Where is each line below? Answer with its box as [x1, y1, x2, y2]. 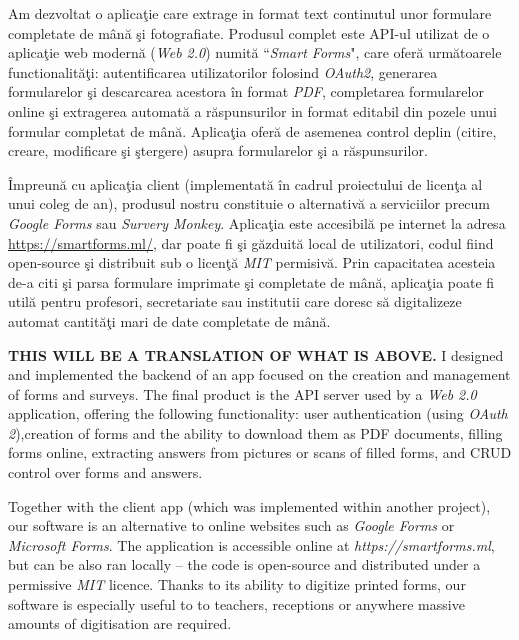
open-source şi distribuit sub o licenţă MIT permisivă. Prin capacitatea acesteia [8, 252, 496, 273]
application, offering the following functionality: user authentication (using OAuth [8, 403, 508, 424]
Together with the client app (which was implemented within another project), [8, 495, 491, 516]
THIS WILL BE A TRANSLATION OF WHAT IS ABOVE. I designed [8, 344, 504, 365]
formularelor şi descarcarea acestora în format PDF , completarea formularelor [8, 81, 484, 102]
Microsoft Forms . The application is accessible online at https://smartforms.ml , [8, 534, 495, 555]
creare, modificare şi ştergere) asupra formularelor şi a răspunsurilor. [8, 140, 428, 161]
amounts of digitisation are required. [8, 613, 232, 634]
